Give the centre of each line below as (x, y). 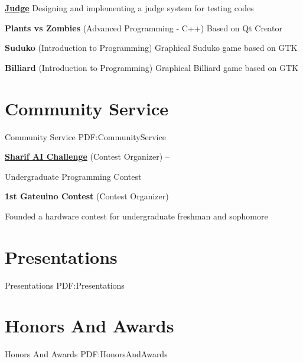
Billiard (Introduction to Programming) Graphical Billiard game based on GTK (151, 67)
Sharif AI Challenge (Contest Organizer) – (87, 156)
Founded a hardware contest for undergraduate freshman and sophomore (136, 216)
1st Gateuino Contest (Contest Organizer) (87, 196)
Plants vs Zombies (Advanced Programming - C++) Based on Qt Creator (144, 28)
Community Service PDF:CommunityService (85, 136)
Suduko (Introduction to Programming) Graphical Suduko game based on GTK (151, 48)
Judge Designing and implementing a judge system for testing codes (129, 8)
